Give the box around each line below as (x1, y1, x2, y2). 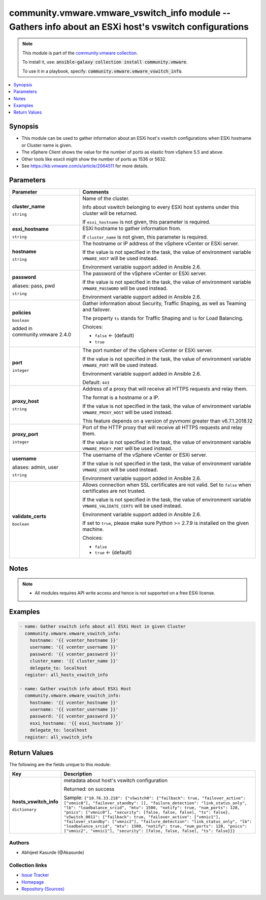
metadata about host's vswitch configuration (64, 777, 167, 784)
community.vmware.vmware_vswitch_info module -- (9, 7, 231, 18)
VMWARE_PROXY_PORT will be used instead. (82, 445, 172, 452)
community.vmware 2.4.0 (12, 331, 71, 338)
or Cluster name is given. (21, 142, 72, 148)
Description (64, 771, 92, 778)
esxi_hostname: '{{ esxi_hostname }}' (30, 720, 124, 726)
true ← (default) (95, 548, 132, 555)
